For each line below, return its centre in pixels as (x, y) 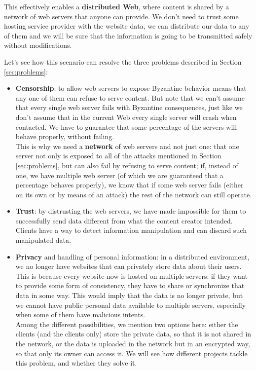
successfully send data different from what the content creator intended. (124, 220)
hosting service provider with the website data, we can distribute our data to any (127, 26)
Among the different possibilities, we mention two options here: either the (127, 324)
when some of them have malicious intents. (80, 315)
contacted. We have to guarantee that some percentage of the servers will (126, 127)
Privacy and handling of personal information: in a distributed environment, (132, 256)
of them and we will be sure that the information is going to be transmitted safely (128, 35)
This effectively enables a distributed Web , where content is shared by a (117, 6)
